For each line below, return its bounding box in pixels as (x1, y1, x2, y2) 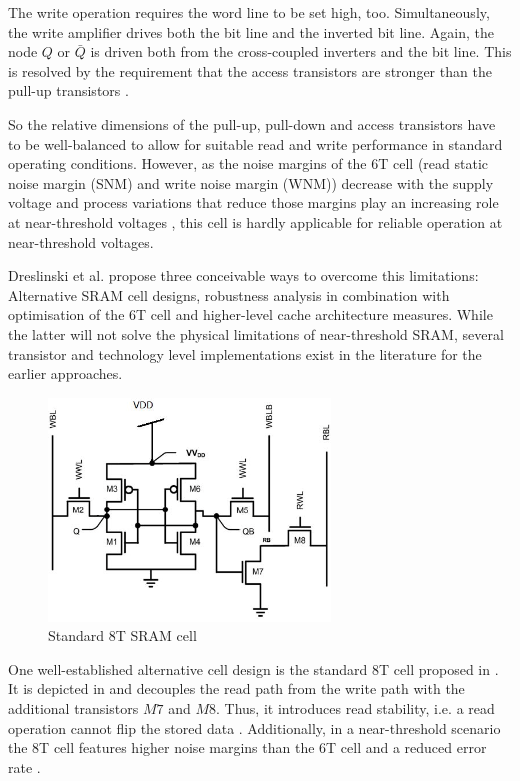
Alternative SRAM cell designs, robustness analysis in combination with (8, 284, 450, 305)
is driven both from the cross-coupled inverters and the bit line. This (90, 41, 512, 62)
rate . (8, 756, 41, 777)
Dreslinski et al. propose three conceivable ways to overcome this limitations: (8, 265, 479, 286)
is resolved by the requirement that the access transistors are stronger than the (8, 60, 492, 81)
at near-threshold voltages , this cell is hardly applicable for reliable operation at (8, 211, 503, 232)
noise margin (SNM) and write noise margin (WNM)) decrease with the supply (8, 172, 494, 193)
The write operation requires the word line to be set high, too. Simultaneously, (8, 2, 490, 22)
